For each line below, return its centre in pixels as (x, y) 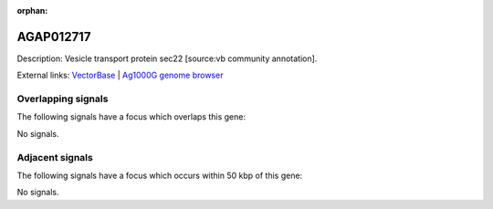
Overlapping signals (63, 99)
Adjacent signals (55, 157)
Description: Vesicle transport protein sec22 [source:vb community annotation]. (167, 58)
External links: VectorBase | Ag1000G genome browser (120, 75)
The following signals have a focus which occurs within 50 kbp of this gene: (160, 175)
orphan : (32, 10)
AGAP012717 (54, 37)
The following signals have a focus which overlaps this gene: (131, 117)
